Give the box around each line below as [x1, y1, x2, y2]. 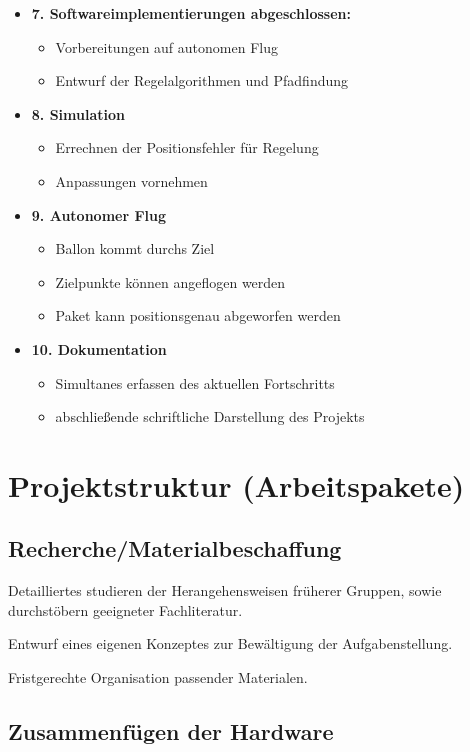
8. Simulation [31, 103, 126, 124]
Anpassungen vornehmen [55, 170, 208, 191]
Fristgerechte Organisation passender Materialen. [8, 667, 308, 688]
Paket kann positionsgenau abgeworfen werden [55, 305, 341, 326]
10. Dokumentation [31, 338, 167, 359]
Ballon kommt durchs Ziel [55, 238, 215, 259]
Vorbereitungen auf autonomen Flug [55, 36, 278, 57]
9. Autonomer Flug [31, 204, 167, 225]
